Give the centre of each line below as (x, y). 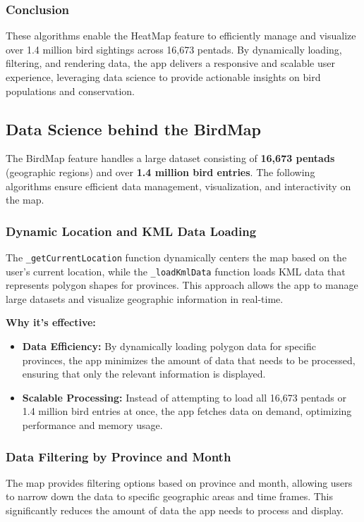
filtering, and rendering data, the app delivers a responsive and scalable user (170, 63)
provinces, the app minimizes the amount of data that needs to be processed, (189, 360)
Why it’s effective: (51, 322)
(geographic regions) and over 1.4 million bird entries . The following (160, 172)
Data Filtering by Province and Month (119, 456)
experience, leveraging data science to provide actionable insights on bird (163, 77)
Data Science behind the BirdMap (134, 129)
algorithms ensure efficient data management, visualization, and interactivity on (178, 186)
